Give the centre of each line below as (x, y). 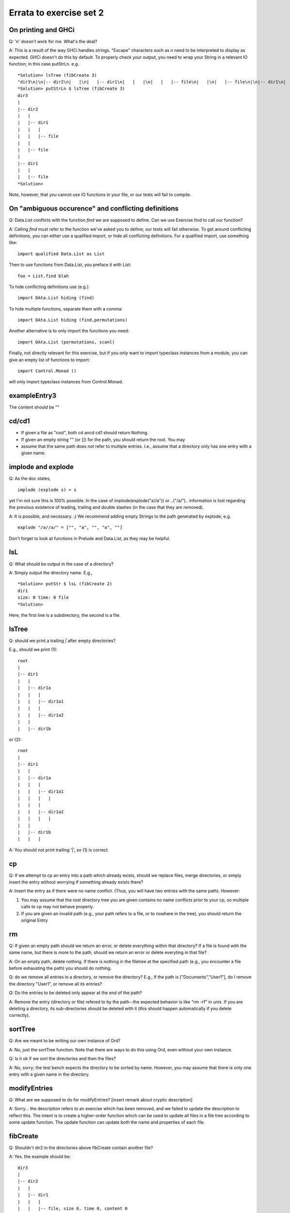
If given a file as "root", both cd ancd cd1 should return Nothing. (85, 433)
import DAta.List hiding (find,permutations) (73, 320)
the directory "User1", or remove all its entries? (56, 984)
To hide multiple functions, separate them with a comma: (66, 309)
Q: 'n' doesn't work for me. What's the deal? (53, 42)
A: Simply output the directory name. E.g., (51, 573)
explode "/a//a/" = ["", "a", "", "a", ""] (70, 527)
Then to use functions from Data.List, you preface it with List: (70, 265)
